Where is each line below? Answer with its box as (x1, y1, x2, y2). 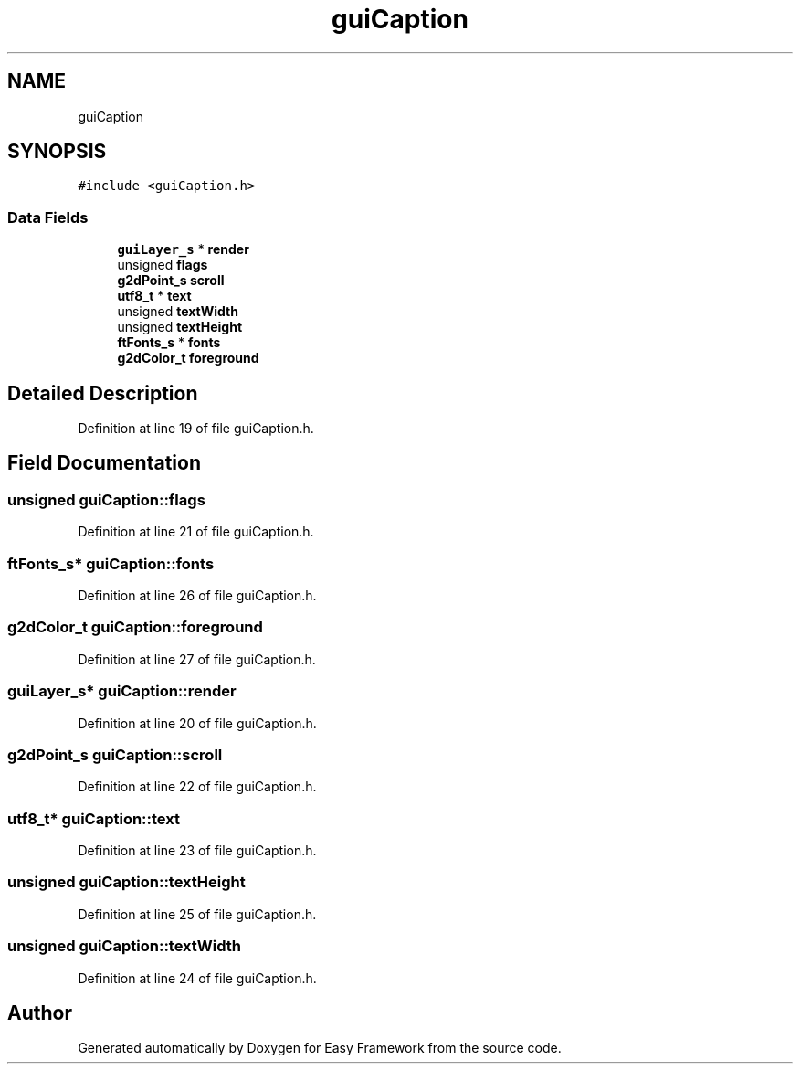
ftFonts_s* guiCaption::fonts (7, 554, 215, 573)
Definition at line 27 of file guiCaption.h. (78, 651, 316, 667)
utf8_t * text (117, 288, 192, 304)
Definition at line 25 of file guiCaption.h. (78, 906, 317, 922)
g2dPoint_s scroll (117, 272, 225, 289)
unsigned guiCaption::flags (7, 490, 205, 509)
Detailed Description (7, 381, 198, 405)
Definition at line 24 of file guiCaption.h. (78, 970, 317, 986)
